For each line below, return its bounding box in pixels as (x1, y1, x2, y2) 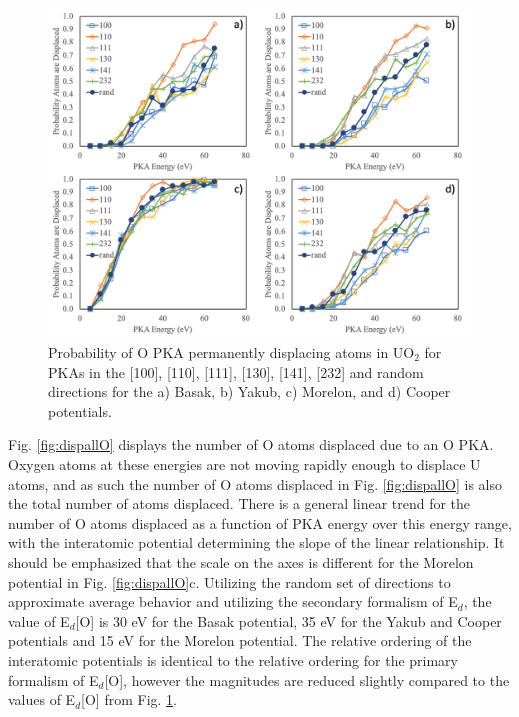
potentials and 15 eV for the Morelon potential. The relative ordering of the (8, 630, 472, 651)
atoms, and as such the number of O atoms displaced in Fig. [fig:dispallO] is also (8, 473, 502, 494)
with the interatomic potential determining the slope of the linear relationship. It (8, 532, 505, 553)
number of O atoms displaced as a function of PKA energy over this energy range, (8, 512, 512, 533)
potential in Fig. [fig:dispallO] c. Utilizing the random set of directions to (8, 571, 451, 592)
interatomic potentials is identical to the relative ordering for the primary (8, 649, 459, 670)
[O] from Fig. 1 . (81, 689, 177, 710)
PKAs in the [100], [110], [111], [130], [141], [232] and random (48, 361, 424, 382)
